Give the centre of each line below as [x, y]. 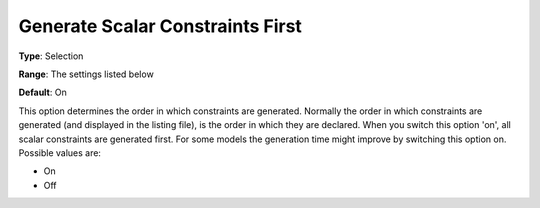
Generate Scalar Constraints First [160, 26]
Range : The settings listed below [86, 74]
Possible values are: [60, 152]
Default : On [42, 92]
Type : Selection [51, 56]
